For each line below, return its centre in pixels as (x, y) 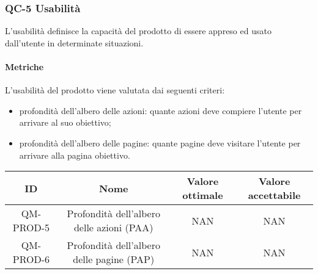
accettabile (274, 195)
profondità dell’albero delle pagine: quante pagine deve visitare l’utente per (160, 142)
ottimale (203, 195)
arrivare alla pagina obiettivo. (75, 155)
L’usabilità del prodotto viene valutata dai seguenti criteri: (115, 90)
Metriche (24, 67)
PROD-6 (31, 259)
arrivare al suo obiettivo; (65, 122)
